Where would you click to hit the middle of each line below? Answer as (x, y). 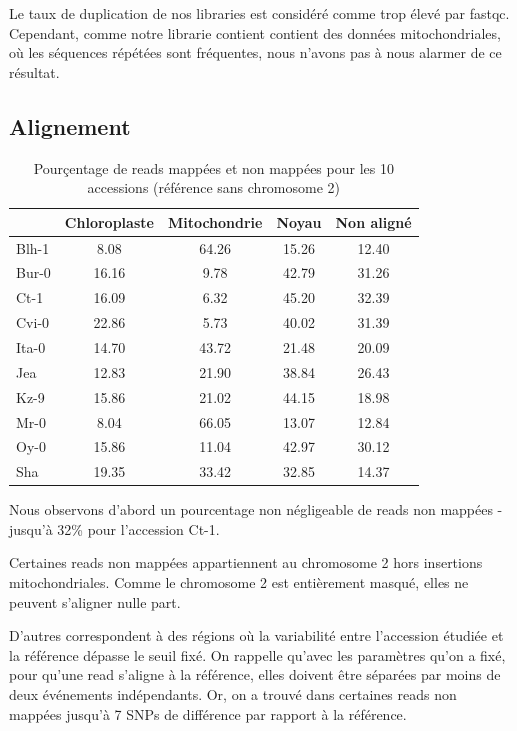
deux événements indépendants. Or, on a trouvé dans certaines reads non (233, 694)
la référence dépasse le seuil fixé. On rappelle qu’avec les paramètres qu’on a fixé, (257, 654)
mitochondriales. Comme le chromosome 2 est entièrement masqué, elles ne (239, 582)
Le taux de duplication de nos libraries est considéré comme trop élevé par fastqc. (259, 13)
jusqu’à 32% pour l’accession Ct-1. (114, 528)
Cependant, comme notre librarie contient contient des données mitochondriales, (255, 32)
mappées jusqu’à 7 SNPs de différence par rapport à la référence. (208, 713)
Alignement (70, 125)
